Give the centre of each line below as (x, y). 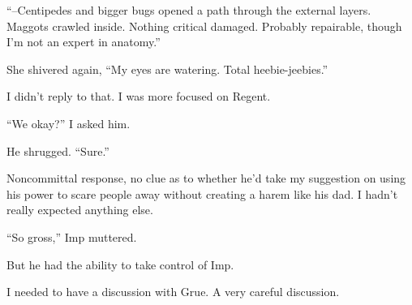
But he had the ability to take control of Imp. (120, 264)
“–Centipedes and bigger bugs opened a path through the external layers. (189, 10)
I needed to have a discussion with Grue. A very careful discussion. (173, 292)
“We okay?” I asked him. (69, 123)
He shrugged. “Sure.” (58, 150)
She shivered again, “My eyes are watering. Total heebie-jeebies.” (167, 69)
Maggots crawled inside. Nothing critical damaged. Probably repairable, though (204, 26)
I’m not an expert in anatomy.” (84, 42)
